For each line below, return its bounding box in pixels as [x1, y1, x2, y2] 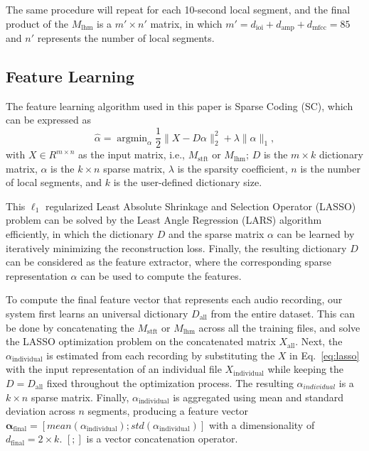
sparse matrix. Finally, [31, 389, 129, 404]
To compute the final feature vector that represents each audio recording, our [6, 292, 343, 307]
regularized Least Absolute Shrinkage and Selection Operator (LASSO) [45, 198, 356, 213]
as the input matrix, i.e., [78, 147, 185, 162]
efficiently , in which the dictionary [6, 227, 154, 241]
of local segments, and [6, 175, 102, 190]
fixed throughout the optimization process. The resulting [46, 376, 294, 390]
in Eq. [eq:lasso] [289, 347, 360, 362]
